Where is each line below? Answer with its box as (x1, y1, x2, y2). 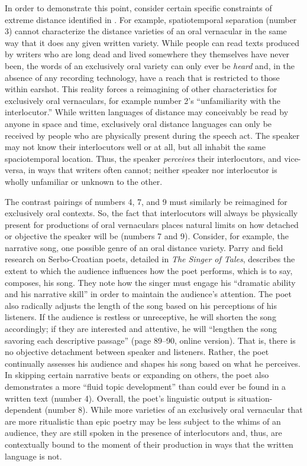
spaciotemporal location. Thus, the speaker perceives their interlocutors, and (5, 152, 282, 164)
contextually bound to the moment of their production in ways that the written (5, 438, 293, 450)
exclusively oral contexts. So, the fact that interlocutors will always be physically (5, 207, 298, 219)
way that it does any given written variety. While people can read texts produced (5, 36, 300, 48)
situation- (237, 392, 273, 404)
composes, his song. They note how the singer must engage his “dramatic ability (5, 276, 296, 288)
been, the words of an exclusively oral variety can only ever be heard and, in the (5, 59, 295, 71)
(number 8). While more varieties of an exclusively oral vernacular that (44, 403, 303, 416)
